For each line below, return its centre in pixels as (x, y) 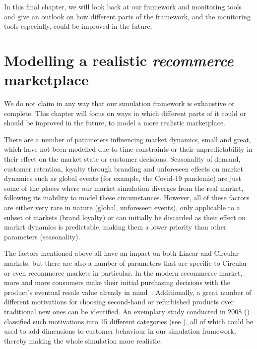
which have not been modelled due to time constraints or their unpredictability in (128, 149)
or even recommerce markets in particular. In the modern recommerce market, (123, 272)
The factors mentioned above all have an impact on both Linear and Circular (122, 253)
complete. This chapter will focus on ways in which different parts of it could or (125, 113)
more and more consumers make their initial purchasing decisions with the (117, 282)
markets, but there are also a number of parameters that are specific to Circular (126, 263)
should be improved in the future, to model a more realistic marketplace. (115, 123)
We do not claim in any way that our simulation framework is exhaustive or (119, 103)
